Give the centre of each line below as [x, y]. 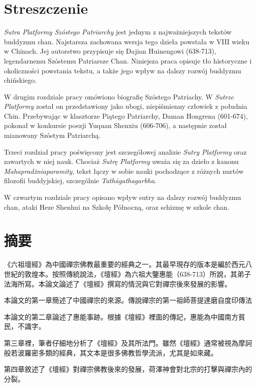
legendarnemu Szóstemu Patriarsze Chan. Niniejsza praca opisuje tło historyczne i [128, 60]
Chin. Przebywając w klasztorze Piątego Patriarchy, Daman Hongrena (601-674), [126, 115]
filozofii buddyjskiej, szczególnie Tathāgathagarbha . [80, 180]
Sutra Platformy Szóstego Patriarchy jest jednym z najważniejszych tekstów [118, 32]
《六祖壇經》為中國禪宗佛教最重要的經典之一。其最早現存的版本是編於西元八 [128, 264]
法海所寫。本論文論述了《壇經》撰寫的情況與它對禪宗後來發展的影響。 [118, 283]
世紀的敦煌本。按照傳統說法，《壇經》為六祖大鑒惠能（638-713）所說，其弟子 [128, 274]
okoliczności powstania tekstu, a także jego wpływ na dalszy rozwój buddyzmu [123, 70]
